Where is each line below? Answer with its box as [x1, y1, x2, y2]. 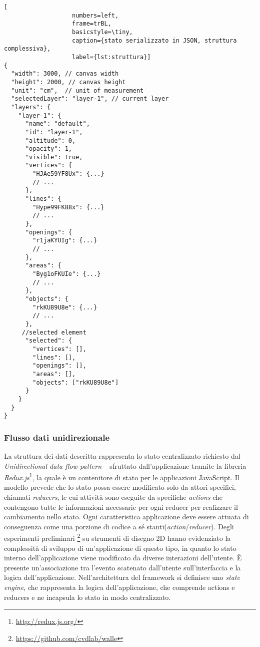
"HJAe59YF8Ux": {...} [32, 170, 104, 178]
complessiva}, [4, 45, 51, 53]
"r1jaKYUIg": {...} [32, 237, 97, 244]
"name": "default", [25, 120, 90, 128]
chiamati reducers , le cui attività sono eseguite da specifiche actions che [4, 492, 223, 502]
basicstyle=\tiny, [72, 28, 133, 36]
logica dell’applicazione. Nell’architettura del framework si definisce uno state [4, 572, 240, 582]
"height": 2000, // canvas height [11, 78, 126, 86]
